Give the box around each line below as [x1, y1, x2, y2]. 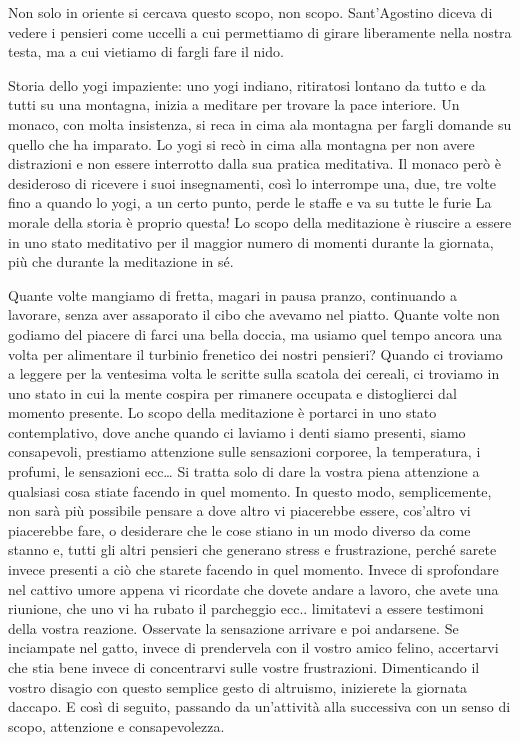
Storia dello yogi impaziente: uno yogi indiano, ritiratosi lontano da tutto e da [8, 74, 486, 95]
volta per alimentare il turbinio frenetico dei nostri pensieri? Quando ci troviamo [8, 343, 503, 364]
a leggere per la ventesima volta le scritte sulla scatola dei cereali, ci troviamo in [8, 363, 500, 384]
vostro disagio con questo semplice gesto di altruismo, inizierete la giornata [8, 676, 468, 697]
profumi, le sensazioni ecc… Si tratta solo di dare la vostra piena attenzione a [8, 461, 480, 482]
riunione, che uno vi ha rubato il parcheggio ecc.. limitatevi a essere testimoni [8, 598, 484, 619]
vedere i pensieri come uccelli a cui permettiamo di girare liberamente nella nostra [8, 21, 512, 42]
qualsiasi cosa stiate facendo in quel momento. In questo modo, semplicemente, [8, 480, 492, 501]
